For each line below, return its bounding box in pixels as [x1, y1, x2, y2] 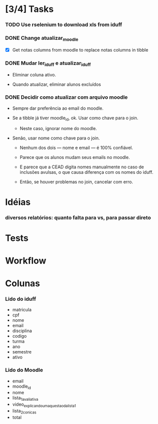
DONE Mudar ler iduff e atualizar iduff [5, 60, 91, 68]
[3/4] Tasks [5, 3, 54, 15]
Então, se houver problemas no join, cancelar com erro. [19, 179, 133, 185]
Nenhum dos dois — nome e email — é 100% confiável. [19, 145, 133, 151]
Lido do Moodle [5, 366, 43, 373]
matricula [12, 307, 32, 313]
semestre [12, 349, 32, 355]
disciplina [12, 328, 32, 334]
